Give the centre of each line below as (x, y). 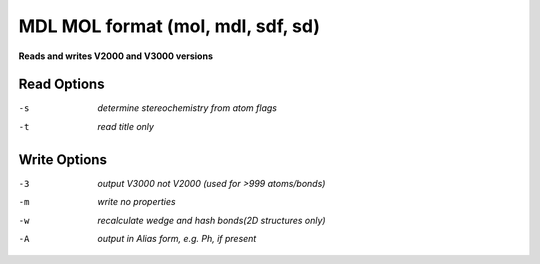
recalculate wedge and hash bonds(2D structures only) (211, 220)
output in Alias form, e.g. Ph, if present (177, 238)
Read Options (61, 84)
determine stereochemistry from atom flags (187, 108)
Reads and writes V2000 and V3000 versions (116, 56)
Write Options (62, 159)
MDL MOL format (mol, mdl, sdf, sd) (169, 26)
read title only (126, 126)
